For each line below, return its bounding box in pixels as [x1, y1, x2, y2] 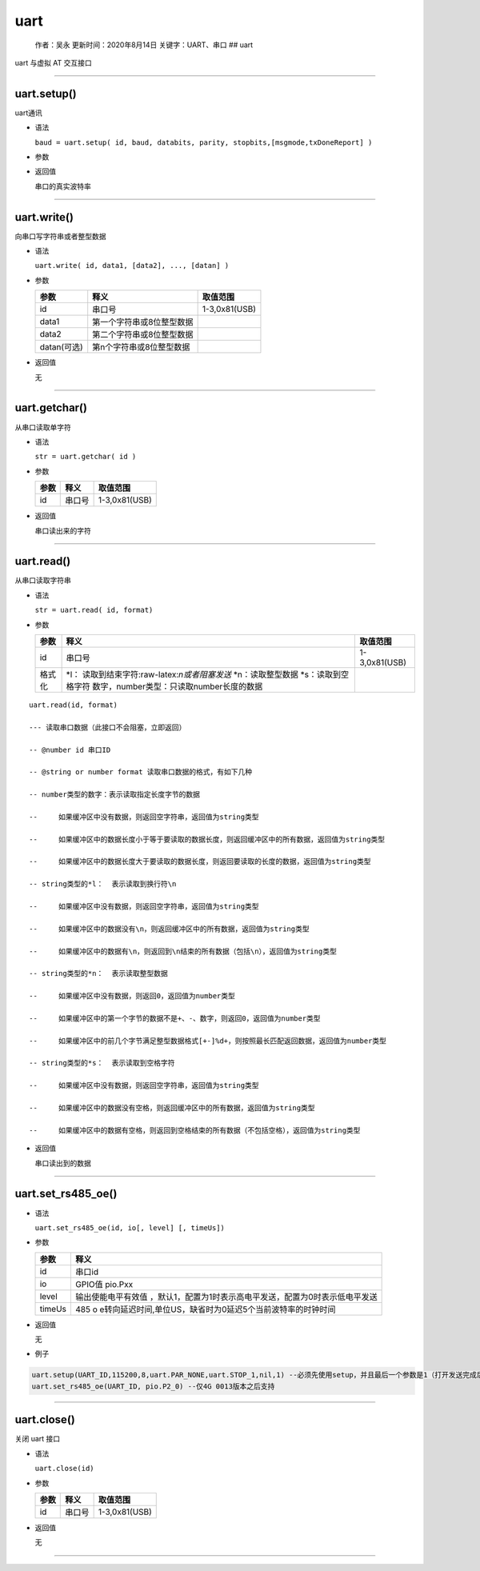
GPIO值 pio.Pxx [75, 1278, 134, 1289]
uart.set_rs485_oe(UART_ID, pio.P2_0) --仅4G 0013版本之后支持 [31, 1381, 275, 1391]
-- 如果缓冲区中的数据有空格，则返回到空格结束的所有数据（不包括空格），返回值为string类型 [29, 1125, 361, 1135]
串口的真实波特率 [34, 181, 91, 191]
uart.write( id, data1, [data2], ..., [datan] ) [34, 261, 230, 270]
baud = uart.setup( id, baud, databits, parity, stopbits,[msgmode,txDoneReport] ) [34, 138, 373, 147]
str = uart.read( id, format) [34, 606, 154, 615]
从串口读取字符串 [14, 576, 71, 586]
